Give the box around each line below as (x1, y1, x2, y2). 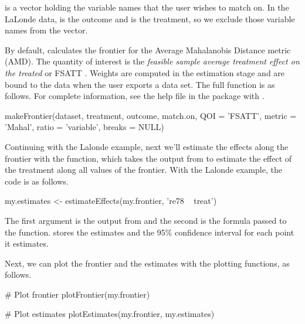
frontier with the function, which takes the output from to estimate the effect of (5, 152, 292, 164)
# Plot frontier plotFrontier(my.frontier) (5, 288, 150, 300)
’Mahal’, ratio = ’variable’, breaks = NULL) (5, 121, 164, 133)
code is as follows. (5, 175, 69, 187)
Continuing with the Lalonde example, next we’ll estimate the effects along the (5, 140, 289, 152)
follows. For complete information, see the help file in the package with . (5, 90, 265, 102)
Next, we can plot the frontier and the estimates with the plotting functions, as (5, 257, 290, 269)
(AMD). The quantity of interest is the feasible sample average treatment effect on (5, 55, 300, 67)
